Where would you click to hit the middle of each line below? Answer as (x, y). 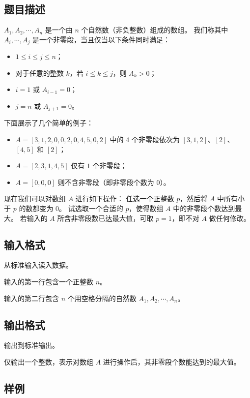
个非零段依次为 (155, 139)
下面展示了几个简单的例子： (49, 123)
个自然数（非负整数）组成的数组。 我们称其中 (155, 30)
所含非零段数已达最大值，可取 (105, 218)
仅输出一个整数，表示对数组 (49, 362)
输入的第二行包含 (31, 298)
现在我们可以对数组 (35, 199)
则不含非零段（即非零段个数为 (106, 182)
